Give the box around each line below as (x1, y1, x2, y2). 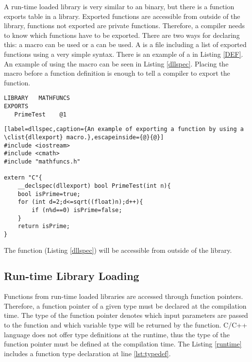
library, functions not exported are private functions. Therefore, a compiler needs (4, 20, 245, 31)
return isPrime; (17, 223, 70, 230)
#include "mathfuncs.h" (4, 158, 81, 165)
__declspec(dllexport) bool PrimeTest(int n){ (17, 182, 171, 189)
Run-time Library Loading (4, 268, 139, 283)
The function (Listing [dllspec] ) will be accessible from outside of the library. (4, 245, 232, 255)
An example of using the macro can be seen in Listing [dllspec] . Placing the (4, 58, 229, 68)
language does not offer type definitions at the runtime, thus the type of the (4, 329, 230, 339)
